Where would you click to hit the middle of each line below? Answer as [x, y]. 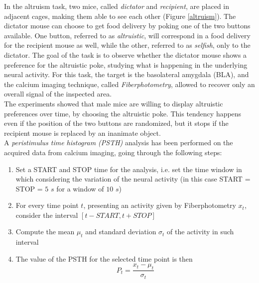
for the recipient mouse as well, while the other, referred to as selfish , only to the [127, 45]
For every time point [47, 205]
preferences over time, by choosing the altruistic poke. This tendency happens [123, 113]
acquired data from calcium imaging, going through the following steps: [113, 152]
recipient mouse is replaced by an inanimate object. [82, 133]
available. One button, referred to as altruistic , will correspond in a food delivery [127, 35]
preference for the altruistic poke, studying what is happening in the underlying [126, 64]
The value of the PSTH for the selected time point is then [104, 258]
